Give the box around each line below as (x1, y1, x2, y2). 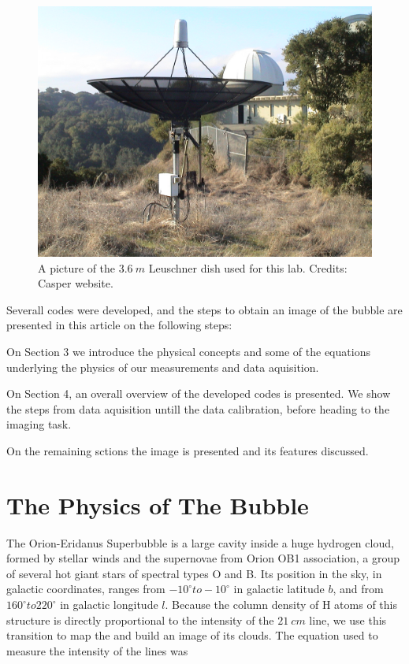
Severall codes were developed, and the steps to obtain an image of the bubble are (6, 301, 403, 317)
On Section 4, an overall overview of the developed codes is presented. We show (6, 385, 391, 402)
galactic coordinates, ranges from (6, 581, 165, 597)
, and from (333, 581, 384, 597)
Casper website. (38, 275, 113, 291)
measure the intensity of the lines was (6, 642, 188, 658)
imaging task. (6, 416, 72, 432)
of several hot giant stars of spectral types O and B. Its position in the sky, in (6, 565, 382, 581)
